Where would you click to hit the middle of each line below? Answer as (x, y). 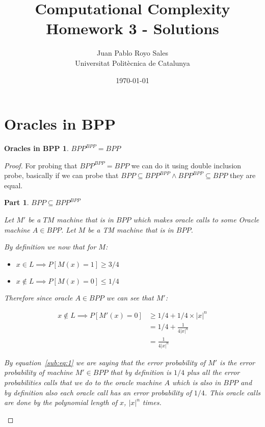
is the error (237, 362)
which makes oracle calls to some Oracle (196, 219)
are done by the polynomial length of (61, 402)
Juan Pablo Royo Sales (132, 53)
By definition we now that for (50, 247)
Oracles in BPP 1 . (36, 148)
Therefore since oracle (38, 297)
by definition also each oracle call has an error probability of (98, 392)
